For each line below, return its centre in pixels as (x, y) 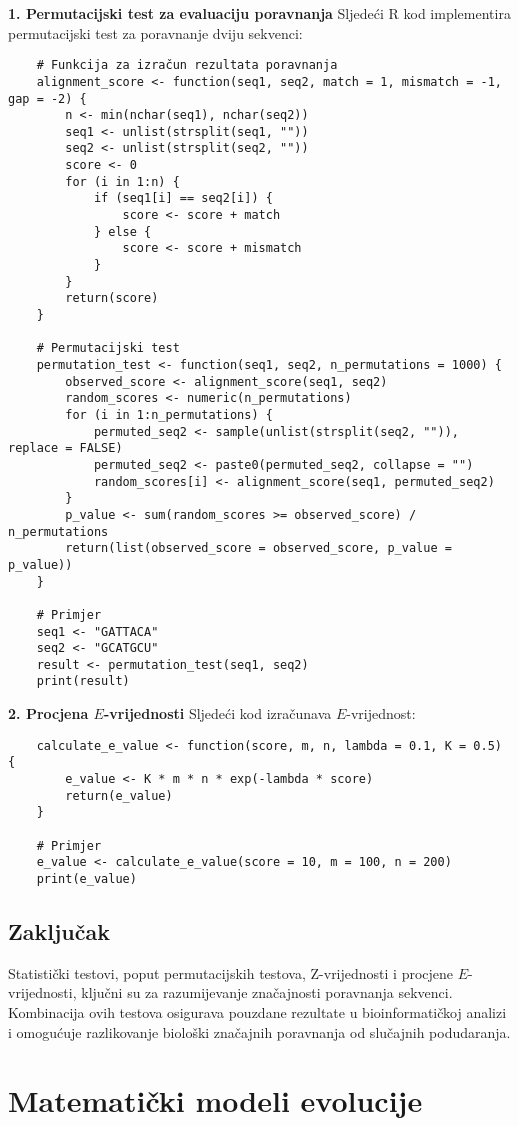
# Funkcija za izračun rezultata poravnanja (187, 65)
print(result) (83, 681)
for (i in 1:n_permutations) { (169, 414)
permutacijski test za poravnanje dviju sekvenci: (155, 32)
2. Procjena (48, 713)
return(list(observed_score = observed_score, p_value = (258, 548)
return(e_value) (119, 795)
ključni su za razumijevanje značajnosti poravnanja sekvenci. (267, 992)
